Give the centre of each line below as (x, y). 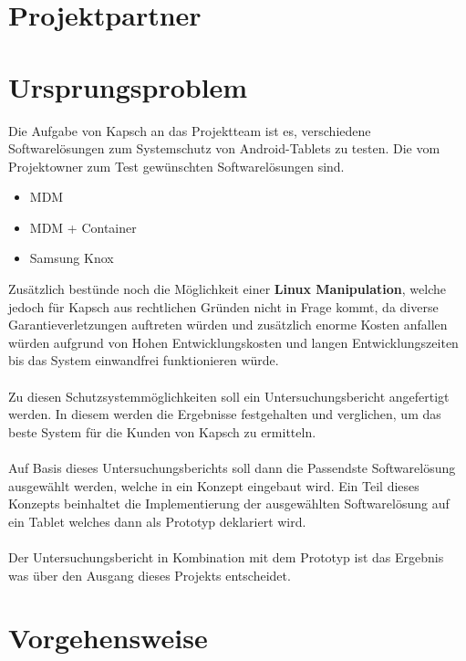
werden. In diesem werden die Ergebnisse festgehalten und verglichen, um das (225, 414)
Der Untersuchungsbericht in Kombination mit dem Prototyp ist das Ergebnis (226, 556)
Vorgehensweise (108, 638)
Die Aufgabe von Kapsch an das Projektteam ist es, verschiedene (190, 130)
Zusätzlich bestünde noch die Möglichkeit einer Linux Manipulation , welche (227, 289)
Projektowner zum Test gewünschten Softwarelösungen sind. (176, 166)
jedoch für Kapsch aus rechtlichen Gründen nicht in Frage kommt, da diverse (223, 306)
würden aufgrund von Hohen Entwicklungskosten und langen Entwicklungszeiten (233, 342)
